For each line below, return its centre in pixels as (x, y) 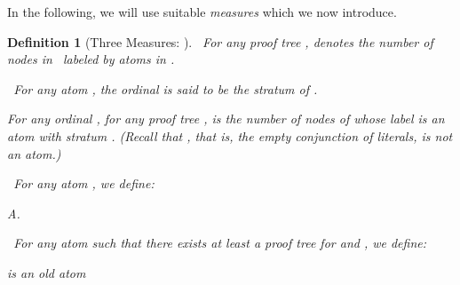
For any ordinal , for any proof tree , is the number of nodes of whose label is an (226, 119)
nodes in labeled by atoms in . (91, 59)
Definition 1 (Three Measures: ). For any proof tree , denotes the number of (220, 41)
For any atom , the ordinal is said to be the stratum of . (166, 88)
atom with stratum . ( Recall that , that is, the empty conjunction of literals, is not (230, 135)
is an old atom (47, 272)
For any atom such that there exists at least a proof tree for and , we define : (220, 243)
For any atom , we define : (84, 183)
